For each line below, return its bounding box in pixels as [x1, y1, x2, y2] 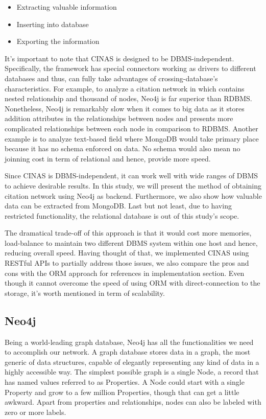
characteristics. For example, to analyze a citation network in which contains [5, 83, 245, 94]
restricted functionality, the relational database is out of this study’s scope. [5, 210, 239, 221]
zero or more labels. [5, 406, 66, 417]
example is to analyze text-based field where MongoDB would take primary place [5, 133, 259, 144]
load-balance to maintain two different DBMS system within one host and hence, [5, 237, 258, 248]
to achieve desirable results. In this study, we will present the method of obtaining [5, 180, 262, 191]
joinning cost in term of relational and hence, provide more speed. [5, 153, 211, 164]
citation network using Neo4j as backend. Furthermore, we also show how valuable [5, 190, 262, 201]
